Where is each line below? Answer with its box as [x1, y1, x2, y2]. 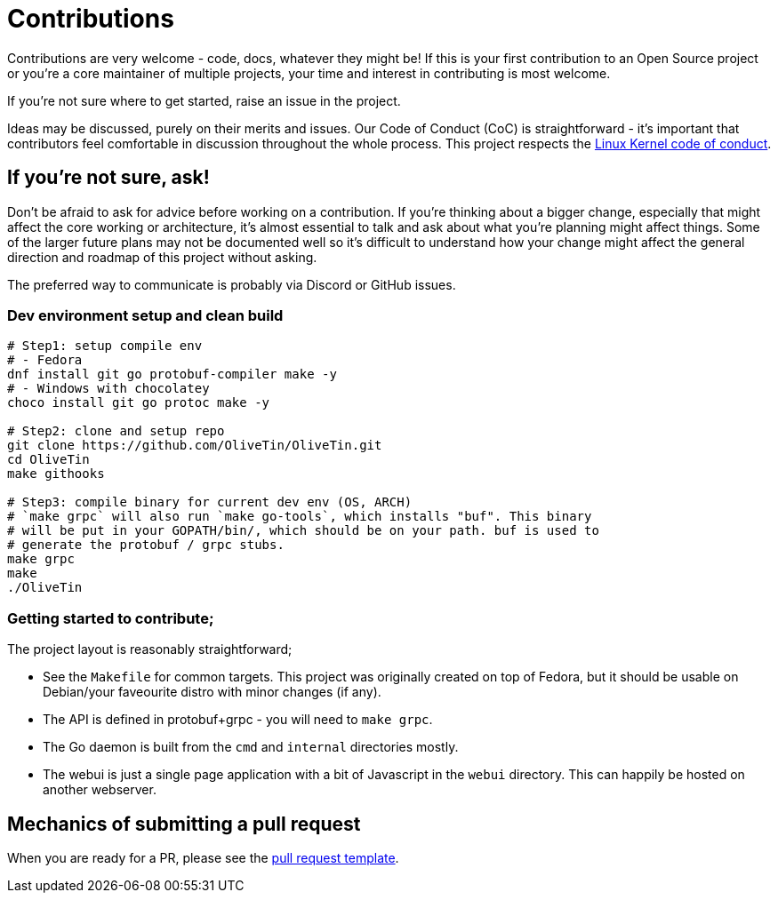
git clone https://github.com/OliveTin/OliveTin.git [7, 438, 382, 453]
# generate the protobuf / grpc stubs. [7, 538, 285, 553]
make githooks [7, 466, 105, 482]
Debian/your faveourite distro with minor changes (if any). [43, 684, 381, 700]
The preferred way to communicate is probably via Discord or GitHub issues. [7, 276, 456, 292]
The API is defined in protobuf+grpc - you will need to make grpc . [43, 712, 433, 728]
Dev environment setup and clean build [7, 306, 284, 324]
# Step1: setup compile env [7, 338, 203, 354]
